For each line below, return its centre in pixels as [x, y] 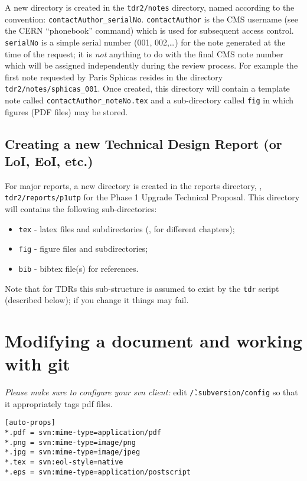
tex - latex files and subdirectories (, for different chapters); [127, 228]
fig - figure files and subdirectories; [83, 248]
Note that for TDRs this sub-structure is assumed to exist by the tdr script [142, 288]
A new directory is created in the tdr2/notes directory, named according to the [150, 7]
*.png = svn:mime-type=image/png [70, 442]
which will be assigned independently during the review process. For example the [151, 65]
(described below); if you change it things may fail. [97, 300]
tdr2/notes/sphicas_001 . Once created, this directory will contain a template [147, 88]
